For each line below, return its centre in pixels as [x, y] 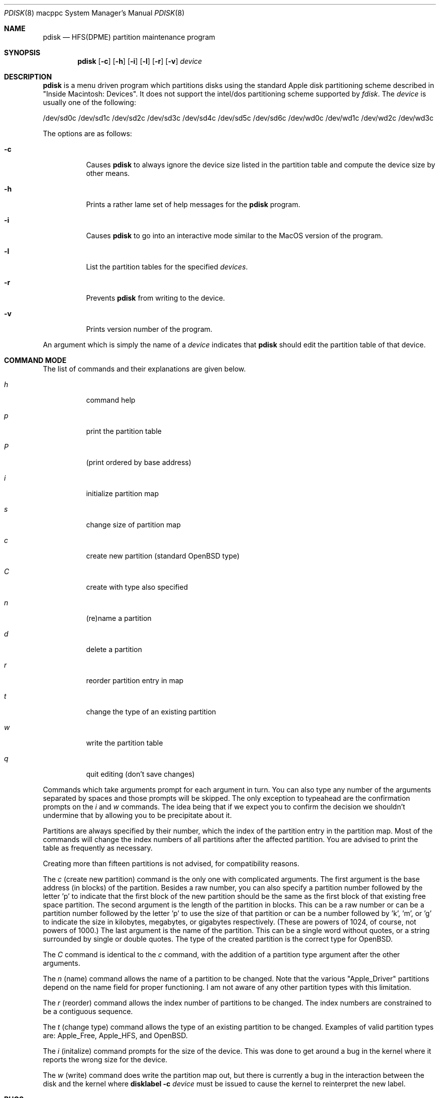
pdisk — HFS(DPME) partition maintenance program [129, 37]
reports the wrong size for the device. [105, 1060]
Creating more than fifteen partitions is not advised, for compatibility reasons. [171, 863]
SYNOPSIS [22, 53]
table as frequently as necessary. [98, 848]
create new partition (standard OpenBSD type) [163, 556]
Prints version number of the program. [149, 329]
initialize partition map [122, 493]
